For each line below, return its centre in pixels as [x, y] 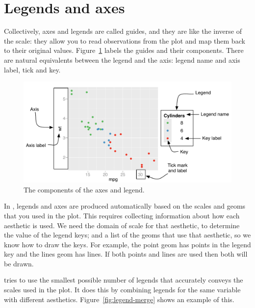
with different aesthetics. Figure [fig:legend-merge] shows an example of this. [119, 299]
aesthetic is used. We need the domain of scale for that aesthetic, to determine [122, 225]
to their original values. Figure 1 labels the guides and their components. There [124, 50]
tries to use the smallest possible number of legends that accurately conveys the [124, 280]
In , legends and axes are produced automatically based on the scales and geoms [125, 206]
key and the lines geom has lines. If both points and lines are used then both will [126, 254]
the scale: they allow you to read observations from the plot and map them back [125, 40]
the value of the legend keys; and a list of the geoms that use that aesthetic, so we [127, 235]
